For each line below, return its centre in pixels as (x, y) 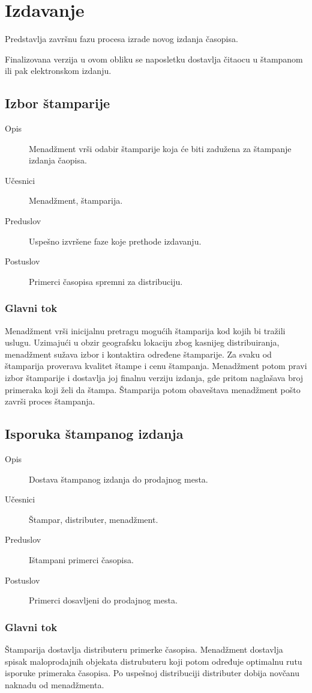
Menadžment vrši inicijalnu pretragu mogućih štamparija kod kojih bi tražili (145, 330)
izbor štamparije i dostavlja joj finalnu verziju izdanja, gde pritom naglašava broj (154, 378)
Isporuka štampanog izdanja (94, 434)
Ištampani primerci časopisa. (81, 560)
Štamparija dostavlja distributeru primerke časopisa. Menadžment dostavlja (144, 649)
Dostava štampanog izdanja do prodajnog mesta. (118, 479)
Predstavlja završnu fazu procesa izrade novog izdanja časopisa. (121, 39)
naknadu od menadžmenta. (55, 684)
